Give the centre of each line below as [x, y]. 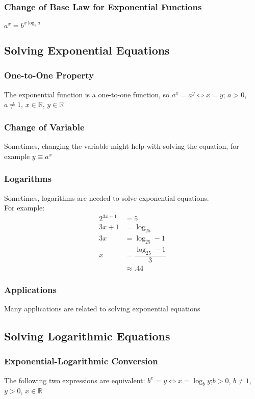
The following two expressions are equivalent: [75, 380]
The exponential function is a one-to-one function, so [87, 94]
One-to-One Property [49, 75]
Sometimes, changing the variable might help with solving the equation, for [122, 146]
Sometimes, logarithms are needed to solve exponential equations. [107, 197]
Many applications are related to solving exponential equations [102, 309]
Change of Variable [44, 127]
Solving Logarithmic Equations [87, 336]
